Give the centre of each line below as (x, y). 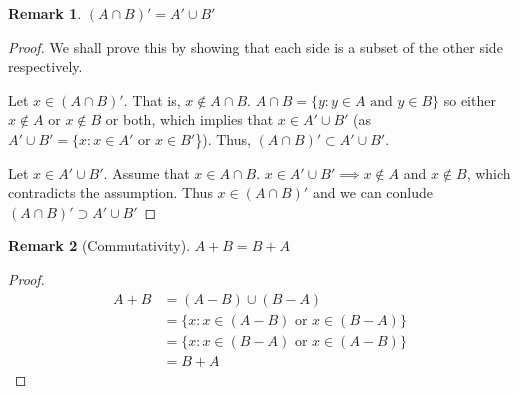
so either (469, 99)
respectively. (45, 66)
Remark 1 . (45, 13)
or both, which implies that (189, 119)
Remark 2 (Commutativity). (99, 245)
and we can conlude (373, 192)
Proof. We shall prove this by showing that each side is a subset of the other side (255, 46)
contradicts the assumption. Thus (110, 192)
